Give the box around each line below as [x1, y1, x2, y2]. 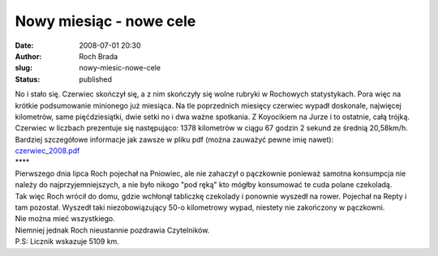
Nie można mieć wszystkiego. [15, 214, 115, 224]
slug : [15, 63, 32, 73]
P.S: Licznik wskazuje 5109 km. [15, 237, 119, 246]
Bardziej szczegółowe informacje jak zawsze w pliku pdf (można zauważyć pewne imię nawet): [15, 134, 334, 144]
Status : [15, 74, 41, 84]
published [79, 74, 113, 84]
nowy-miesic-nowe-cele [79, 63, 161, 73]
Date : [15, 41, 34, 50]
